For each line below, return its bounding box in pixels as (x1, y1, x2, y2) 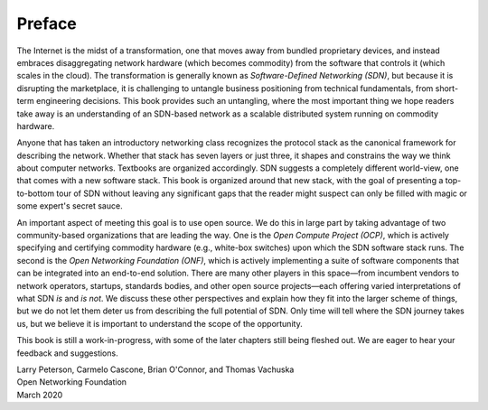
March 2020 (16, 389, 63, 400)
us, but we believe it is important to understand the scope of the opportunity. (16, 318, 303, 329)
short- (435, 82, 459, 94)
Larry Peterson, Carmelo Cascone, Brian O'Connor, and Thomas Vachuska (16, 364, 295, 375)
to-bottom (16, 188, 54, 199)
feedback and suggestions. (16, 348, 118, 359)
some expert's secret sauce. (16, 200, 123, 211)
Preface (16, 14, 77, 33)
